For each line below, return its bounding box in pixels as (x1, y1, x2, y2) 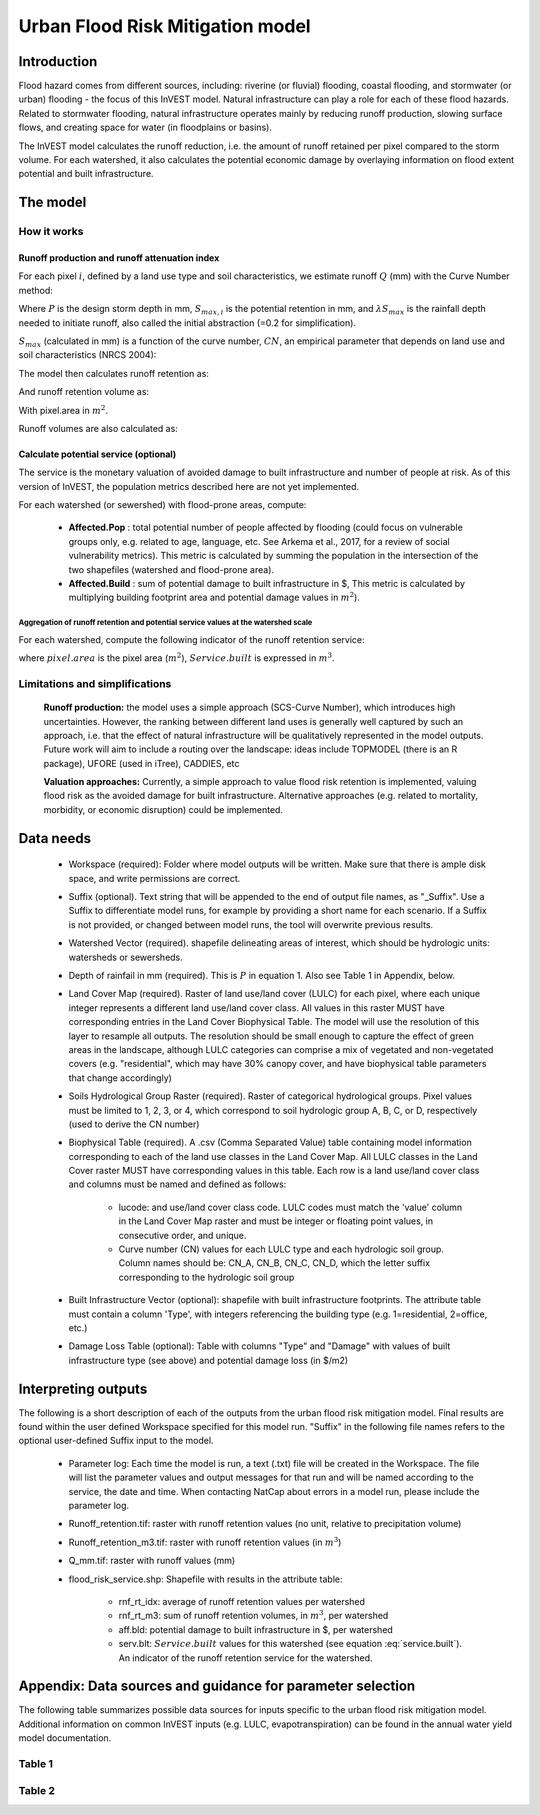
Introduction (18, 53, 98, 70)
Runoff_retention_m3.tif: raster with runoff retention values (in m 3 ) (68, 1535, 342, 1548)
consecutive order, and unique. (118, 1229, 247, 1241)
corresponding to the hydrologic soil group (118, 1271, 295, 1283)
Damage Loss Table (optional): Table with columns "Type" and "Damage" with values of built (68, 1340, 451, 1352)
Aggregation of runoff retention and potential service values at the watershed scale (18, 618, 313, 628)
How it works (18, 225, 84, 239)
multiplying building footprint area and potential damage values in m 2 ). (68, 590, 360, 604)
